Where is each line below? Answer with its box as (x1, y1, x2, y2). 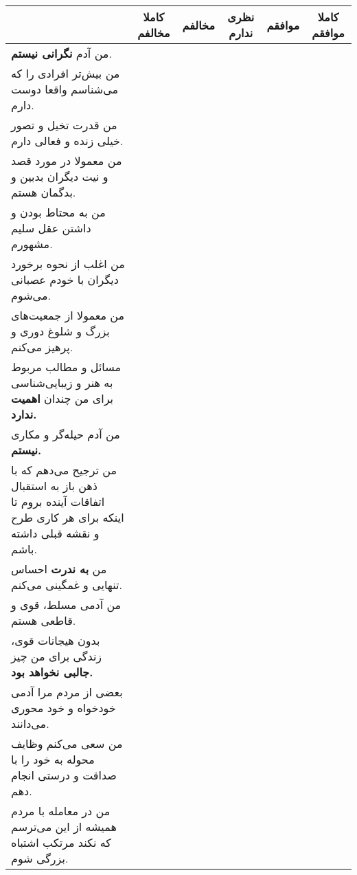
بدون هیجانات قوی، (11, 632, 100, 648)
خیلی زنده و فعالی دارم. (11, 133, 124, 148)
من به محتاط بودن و (11, 204, 106, 220)
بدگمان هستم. (11, 184, 76, 200)
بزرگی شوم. (11, 850, 69, 866)
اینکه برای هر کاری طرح (11, 509, 124, 525)
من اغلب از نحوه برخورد (11, 256, 125, 272)
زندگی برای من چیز (11, 648, 102, 664)
